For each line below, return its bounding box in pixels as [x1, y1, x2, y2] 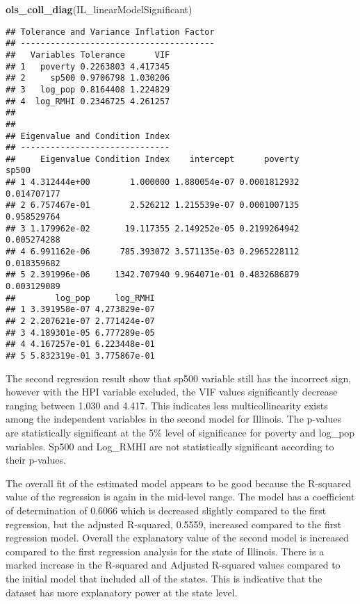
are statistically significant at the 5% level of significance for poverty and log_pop [6, 425, 355, 439]
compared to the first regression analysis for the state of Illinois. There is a [6, 544, 325, 558]
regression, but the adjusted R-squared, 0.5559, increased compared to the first [6, 516, 342, 531]
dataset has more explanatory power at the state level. [6, 585, 238, 599]
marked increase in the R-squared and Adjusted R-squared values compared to [6, 557, 341, 572]
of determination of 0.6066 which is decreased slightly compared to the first [6, 503, 327, 517]
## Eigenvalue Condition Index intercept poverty [6, 154, 300, 164]
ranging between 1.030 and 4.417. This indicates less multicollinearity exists [6, 398, 328, 412]
